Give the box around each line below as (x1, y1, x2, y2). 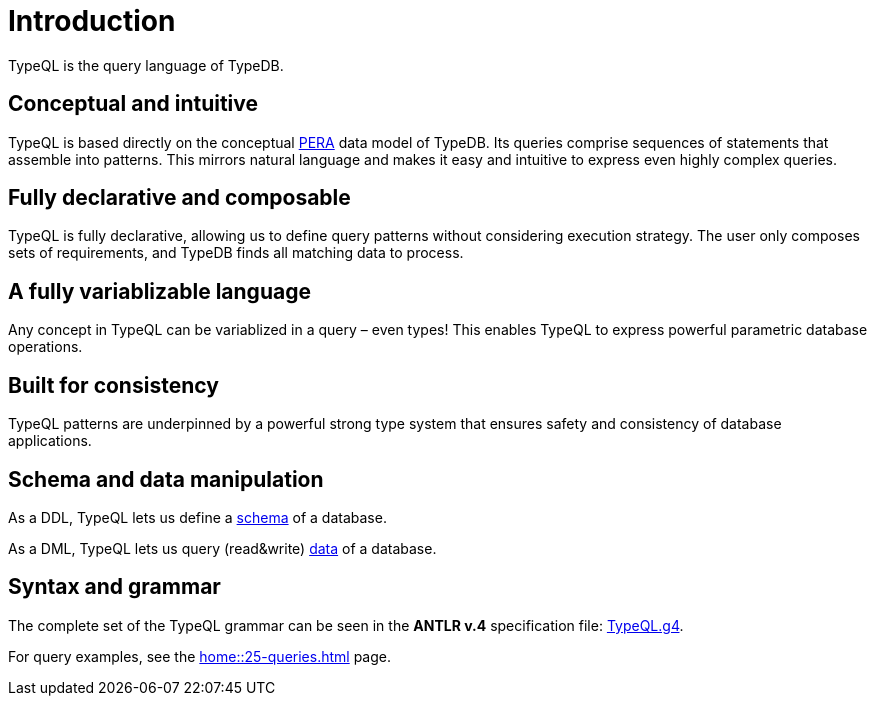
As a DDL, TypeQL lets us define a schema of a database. (8, 508, 387, 526)
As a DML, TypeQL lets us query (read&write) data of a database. (8, 539, 437, 557)
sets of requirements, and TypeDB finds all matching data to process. (8, 244, 464, 262)
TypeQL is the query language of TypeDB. (8, 56, 284, 74)
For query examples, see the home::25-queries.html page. (8, 647, 391, 665)
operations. (8, 338, 83, 356)
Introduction (8, 4, 176, 38)
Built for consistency (8, 372, 219, 398)
